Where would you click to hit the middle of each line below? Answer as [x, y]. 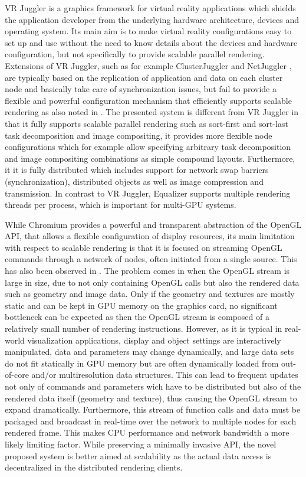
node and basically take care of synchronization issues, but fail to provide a [141, 89]
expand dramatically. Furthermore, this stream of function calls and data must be [153, 409]
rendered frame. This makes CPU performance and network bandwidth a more [147, 432]
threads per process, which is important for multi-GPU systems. [121, 205]
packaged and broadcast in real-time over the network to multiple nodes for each [151, 421]
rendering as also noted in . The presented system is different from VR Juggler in [152, 112]
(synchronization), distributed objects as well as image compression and [134, 181]
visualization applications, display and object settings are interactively [154, 340]
